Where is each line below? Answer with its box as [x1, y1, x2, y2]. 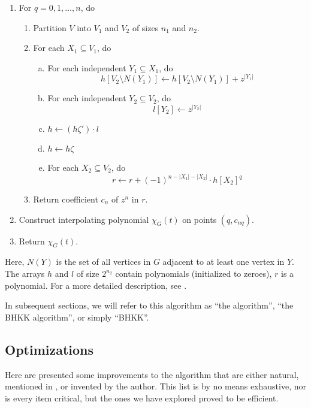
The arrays [5, 267, 45, 280]
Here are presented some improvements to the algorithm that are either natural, [5, 368, 299, 380]
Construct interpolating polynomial [19, 213, 149, 225]
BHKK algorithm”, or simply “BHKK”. [5, 310, 149, 323]
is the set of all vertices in [56, 255, 151, 268]
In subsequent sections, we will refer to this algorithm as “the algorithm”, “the [5, 299, 294, 312]
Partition [33, 21, 67, 34]
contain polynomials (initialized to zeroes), [115, 267, 272, 280]
